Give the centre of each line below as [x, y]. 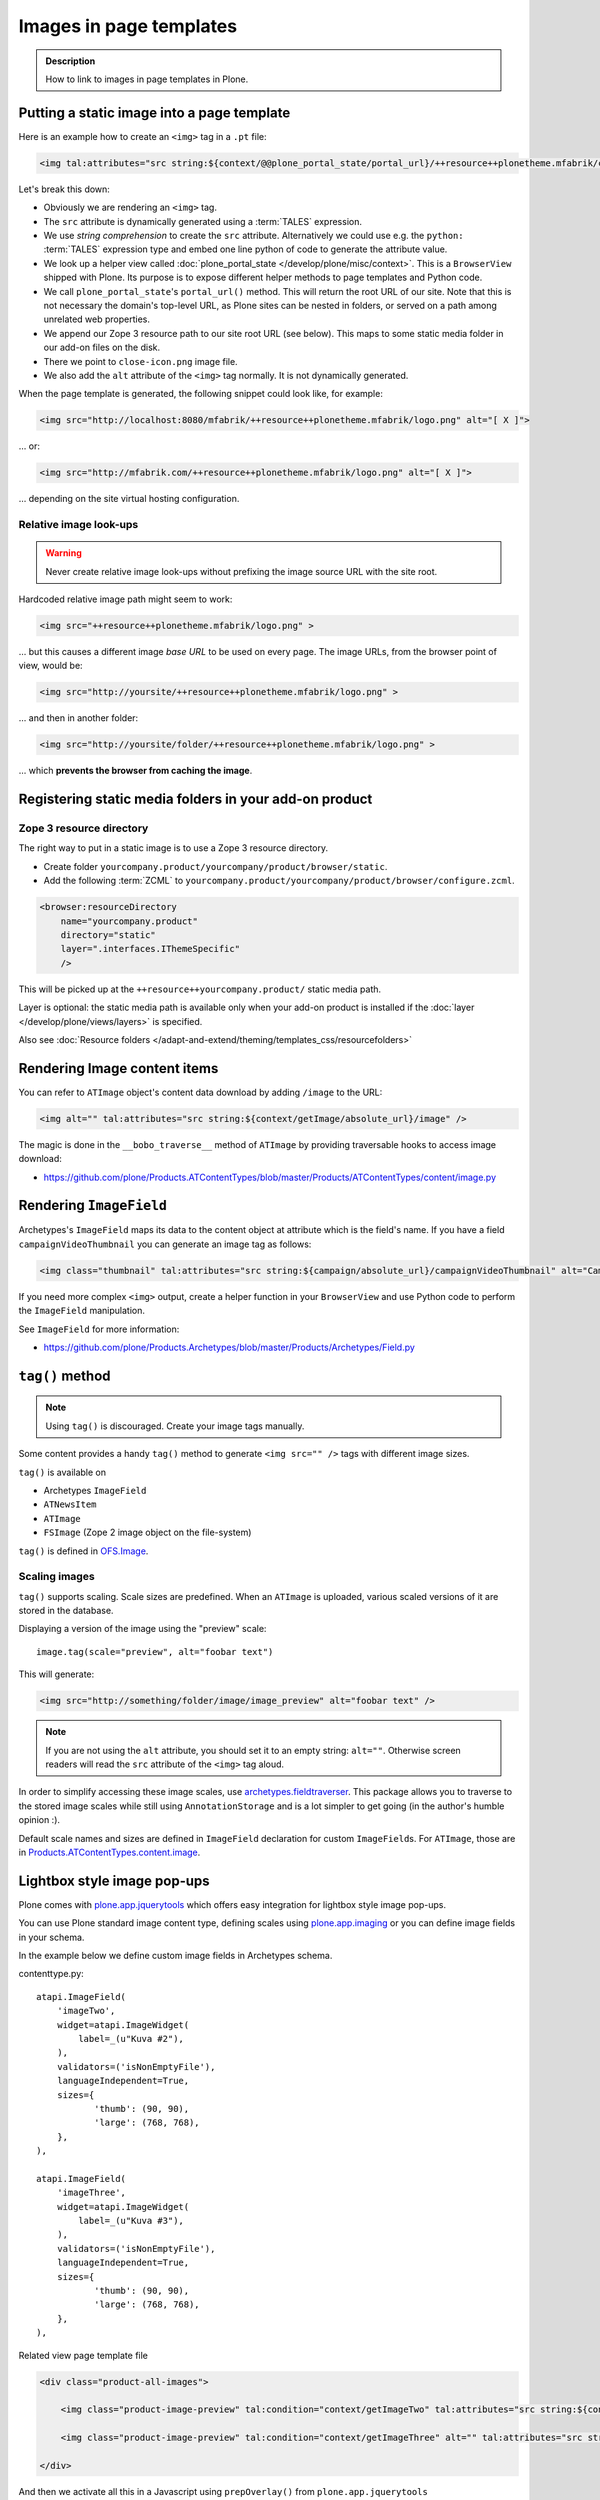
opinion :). [39, 1820]
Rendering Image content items [118, 1068]
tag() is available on [62, 1472]
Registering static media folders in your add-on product [195, 799]
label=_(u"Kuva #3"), [131, 2221]
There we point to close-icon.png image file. [141, 361]
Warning [63, 553]
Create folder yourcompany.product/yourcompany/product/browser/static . [215, 866]
